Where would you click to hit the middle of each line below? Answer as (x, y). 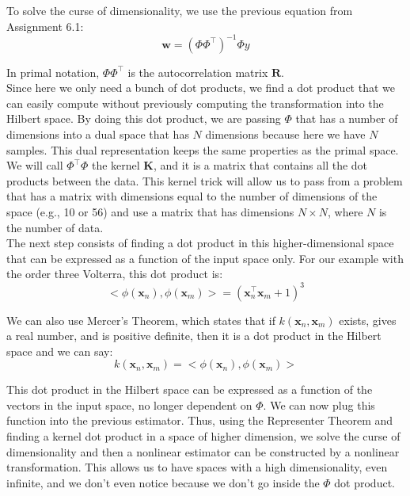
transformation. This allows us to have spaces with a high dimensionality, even (197, 467)
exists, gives (368, 320)
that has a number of (347, 118)
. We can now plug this (319, 404)
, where (345, 212)
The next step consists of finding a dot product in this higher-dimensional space (200, 243)
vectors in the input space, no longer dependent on (129, 404)
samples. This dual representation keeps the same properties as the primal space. (203, 149)
